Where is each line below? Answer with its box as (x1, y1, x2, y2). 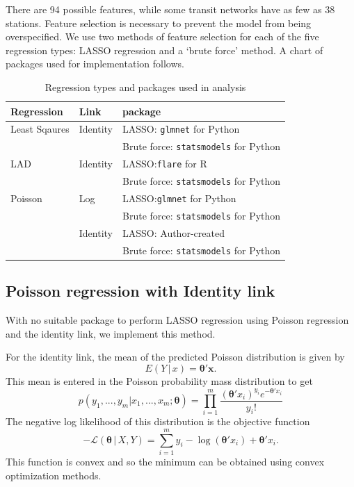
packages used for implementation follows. (6, 56, 184, 71)
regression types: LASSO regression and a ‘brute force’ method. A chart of (6, 42, 323, 57)
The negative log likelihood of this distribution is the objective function (6, 414, 310, 429)
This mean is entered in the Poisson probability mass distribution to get (6, 373, 313, 388)
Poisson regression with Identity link (6, 280, 275, 302)
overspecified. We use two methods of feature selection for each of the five (6, 29, 319, 44)
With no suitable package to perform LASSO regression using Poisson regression (6, 313, 349, 327)
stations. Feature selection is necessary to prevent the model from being (6, 15, 312, 30)
